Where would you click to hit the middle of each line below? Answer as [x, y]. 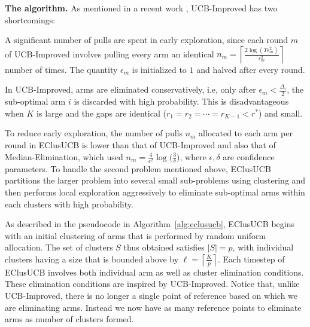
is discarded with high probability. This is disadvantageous [181, 101]
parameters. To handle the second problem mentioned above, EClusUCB [138, 168]
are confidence [249, 156]
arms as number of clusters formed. [69, 319]
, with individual [263, 247]
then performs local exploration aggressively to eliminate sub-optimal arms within [155, 192]
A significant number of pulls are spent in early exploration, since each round [147, 40]
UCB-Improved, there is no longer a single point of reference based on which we [151, 296]
